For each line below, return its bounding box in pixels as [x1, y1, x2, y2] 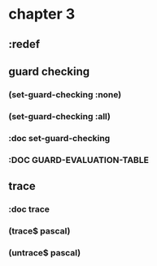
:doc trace [8, 204, 50, 215]
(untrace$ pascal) [8, 247, 81, 258]
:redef [8, 37, 41, 51]
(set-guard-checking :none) [8, 88, 122, 100]
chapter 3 [8, 5, 76, 24]
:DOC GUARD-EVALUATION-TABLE [8, 154, 149, 165]
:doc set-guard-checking [8, 132, 111, 144]
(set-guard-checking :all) [8, 110, 111, 122]
